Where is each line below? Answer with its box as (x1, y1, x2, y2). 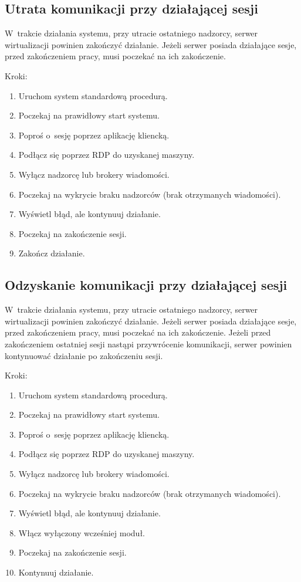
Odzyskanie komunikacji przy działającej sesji (5, 276, 288, 294)
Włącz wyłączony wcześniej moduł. (18, 526, 146, 539)
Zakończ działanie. (18, 247, 85, 259)
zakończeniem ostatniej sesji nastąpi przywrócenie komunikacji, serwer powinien (5, 337, 292, 350)
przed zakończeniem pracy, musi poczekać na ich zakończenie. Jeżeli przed (5, 326, 271, 339)
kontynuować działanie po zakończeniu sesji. (5, 349, 163, 361)
